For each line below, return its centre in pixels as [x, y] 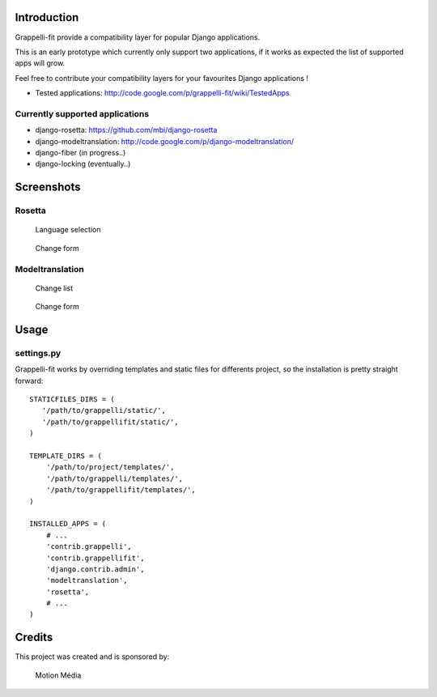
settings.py [38, 353]
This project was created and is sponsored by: [92, 657]
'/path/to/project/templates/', [110, 467]
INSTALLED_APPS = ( [68, 524]
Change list [54, 288]
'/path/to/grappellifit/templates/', [121, 490]
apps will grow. [40, 63]
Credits [34, 637]
